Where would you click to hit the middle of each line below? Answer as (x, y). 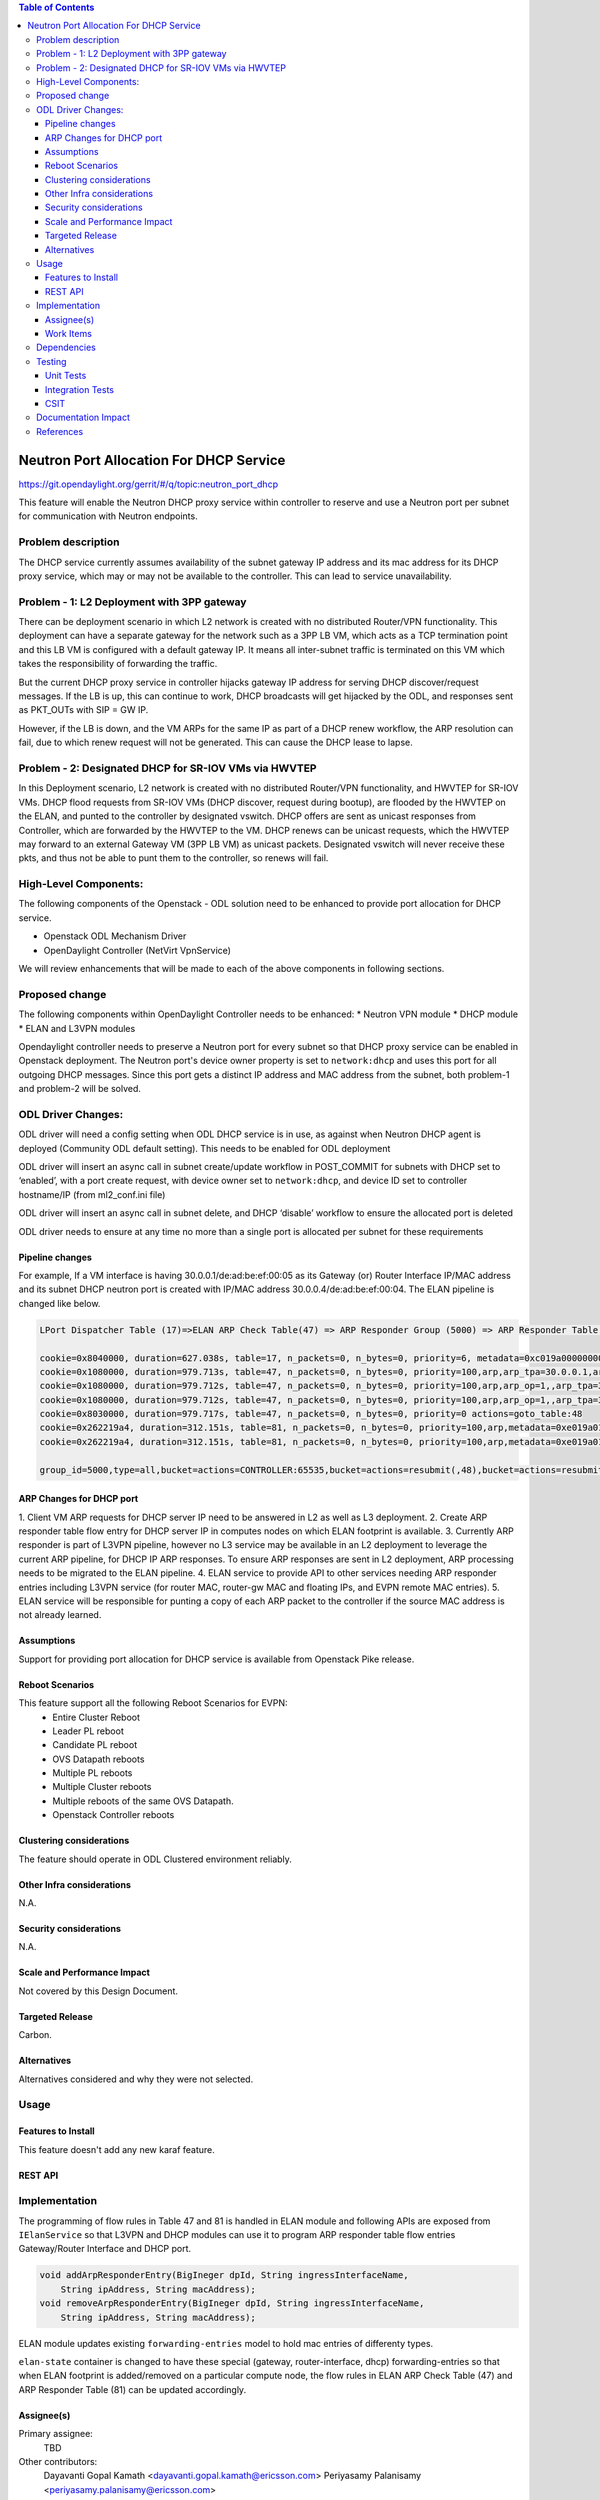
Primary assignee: (56, 2434)
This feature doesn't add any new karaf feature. (116, 2149)
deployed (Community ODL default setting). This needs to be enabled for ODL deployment (204, 1148)
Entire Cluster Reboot (96, 1717)
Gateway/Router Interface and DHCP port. (105, 2249)
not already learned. (60, 1615)
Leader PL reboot (88, 1731)
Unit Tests (66, 376)
